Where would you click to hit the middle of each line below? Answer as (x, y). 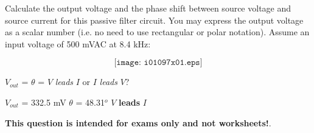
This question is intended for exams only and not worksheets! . (138, 122)
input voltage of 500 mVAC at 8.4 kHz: (78, 43)
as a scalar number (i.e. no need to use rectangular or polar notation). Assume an (157, 32)
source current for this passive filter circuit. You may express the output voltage (154, 20)
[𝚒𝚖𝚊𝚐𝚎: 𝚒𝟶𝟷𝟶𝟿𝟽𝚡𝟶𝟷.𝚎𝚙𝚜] (158, 63)
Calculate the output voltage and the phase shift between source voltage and (148, 8)
